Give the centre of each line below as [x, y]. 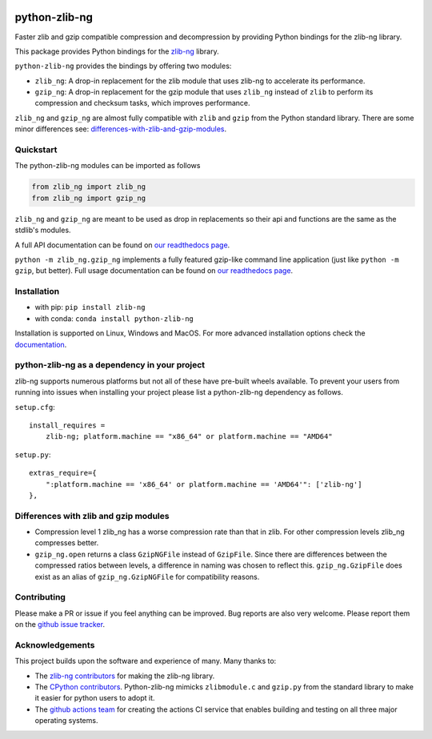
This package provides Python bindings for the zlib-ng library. [117, 51]
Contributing [40, 597]
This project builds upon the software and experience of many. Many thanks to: [146, 661]
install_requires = [67, 425]
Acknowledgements [55, 645]
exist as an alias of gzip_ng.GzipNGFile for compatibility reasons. [147, 576]
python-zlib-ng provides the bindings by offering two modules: [123, 66]
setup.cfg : [35, 407]
